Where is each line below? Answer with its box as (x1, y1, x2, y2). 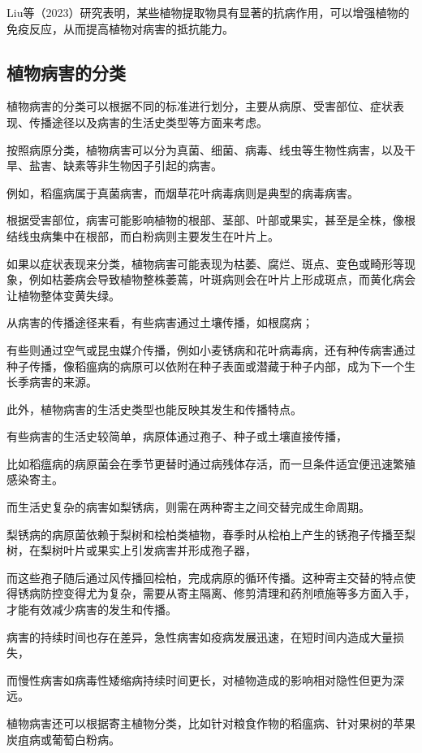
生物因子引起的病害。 (108, 157, 222, 174)
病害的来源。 (28, 373, 97, 390)
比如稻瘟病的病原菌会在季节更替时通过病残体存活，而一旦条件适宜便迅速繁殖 (6, 455, 416, 472)
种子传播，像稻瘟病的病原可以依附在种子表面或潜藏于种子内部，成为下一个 (6, 357, 404, 374)
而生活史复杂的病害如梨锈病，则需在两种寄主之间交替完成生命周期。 (6, 498, 370, 516)
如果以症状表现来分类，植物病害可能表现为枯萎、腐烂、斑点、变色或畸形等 (6, 255, 404, 272)
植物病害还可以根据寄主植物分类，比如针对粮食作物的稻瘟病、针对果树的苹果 (6, 715, 416, 732)
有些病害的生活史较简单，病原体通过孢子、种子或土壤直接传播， (6, 428, 347, 445)
